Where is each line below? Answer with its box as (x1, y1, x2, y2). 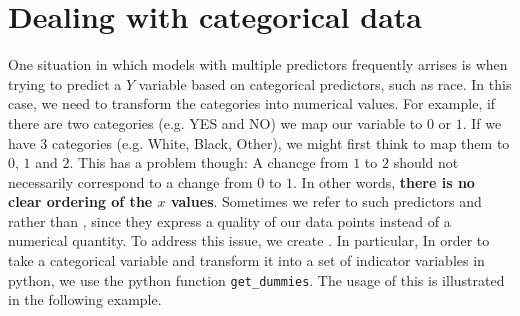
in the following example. (8, 289, 162, 310)
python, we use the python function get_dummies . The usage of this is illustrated (8, 269, 505, 290)
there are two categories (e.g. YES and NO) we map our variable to (8, 112, 423, 133)
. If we (462, 112, 502, 133)
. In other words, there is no (293, 171, 475, 192)
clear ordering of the (8, 191, 153, 212)
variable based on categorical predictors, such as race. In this (138, 73, 512, 94)
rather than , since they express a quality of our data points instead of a (8, 210, 451, 231)
